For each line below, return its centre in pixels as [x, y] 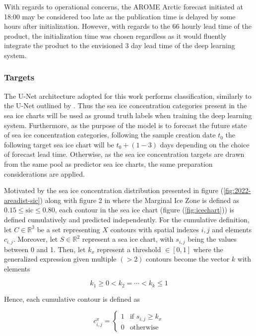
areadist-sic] [22, 200]
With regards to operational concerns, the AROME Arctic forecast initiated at [124, 6]
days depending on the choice [205, 144]
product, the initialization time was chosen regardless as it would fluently [115, 35]
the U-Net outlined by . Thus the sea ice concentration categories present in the [126, 105]
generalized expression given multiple [60, 259]
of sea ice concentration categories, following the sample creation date [110, 135]
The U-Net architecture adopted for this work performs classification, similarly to [128, 96]
